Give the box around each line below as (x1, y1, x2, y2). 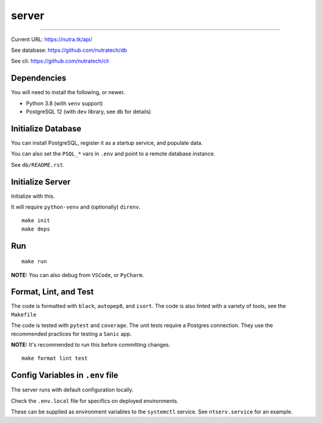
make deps (21, 225, 50, 232)
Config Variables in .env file (11, 370, 119, 381)
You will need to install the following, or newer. (11, 89, 125, 96)
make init (21, 217, 50, 224)
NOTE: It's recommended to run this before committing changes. (11, 341, 171, 349)
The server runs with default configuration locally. (11, 386, 134, 393)
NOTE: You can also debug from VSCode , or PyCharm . (11, 271, 144, 278)
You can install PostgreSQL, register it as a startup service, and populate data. (11, 139, 203, 146)
